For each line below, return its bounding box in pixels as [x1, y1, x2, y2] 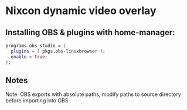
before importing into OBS [5, 97, 69, 104]
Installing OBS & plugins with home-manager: [5, 27, 175, 37]
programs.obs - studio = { [5, 43, 66, 49]
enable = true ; [11, 54, 48, 60]
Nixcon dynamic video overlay [5, 4, 157, 18]
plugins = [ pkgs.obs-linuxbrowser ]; [11, 48, 106, 54]
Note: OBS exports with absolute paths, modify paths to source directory [5, 91, 181, 98]
